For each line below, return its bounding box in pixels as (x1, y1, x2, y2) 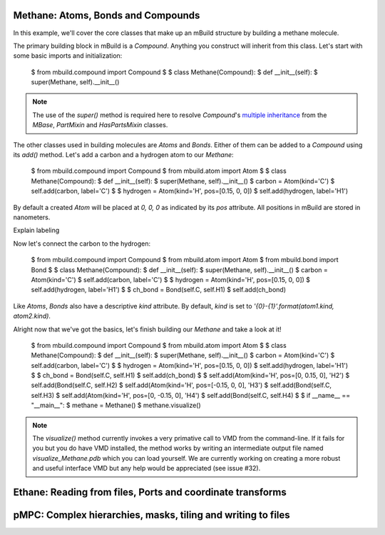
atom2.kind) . (13, 311, 51, 321)
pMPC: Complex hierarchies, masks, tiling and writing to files (13, 509, 290, 521)
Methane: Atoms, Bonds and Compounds (13, 9, 200, 21)
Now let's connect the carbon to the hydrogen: (13, 239, 151, 248)
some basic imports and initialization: (13, 51, 123, 60)
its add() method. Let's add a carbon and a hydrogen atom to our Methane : (13, 151, 235, 159)
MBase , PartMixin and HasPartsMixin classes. (32, 121, 168, 129)
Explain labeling (13, 226, 60, 235)
